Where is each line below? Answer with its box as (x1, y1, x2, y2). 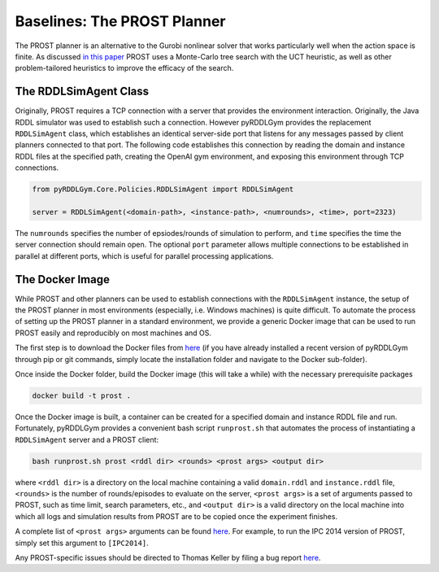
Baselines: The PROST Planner (15, 12, 227, 30)
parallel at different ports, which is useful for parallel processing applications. (15, 251, 274, 260)
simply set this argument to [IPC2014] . (15, 538, 150, 548)
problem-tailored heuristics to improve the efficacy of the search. (15, 63, 234, 73)
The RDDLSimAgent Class (15, 85, 150, 98)
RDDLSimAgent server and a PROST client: (15, 434, 159, 444)
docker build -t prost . (32, 391, 132, 400)
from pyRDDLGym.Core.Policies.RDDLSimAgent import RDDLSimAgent (32, 185, 294, 194)
